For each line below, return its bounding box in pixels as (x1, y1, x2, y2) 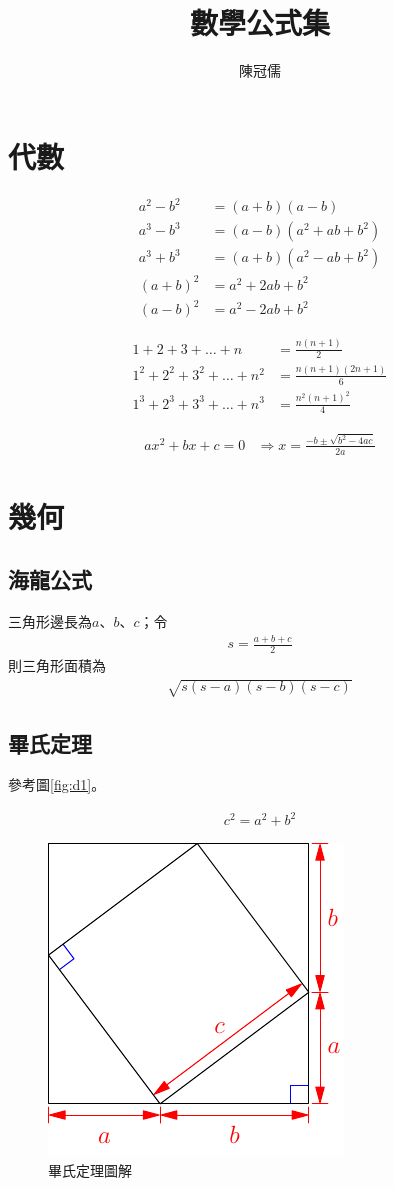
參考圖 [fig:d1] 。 (8, 774, 106, 795)
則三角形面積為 (8, 654, 106, 675)
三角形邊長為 (8, 611, 92, 632)
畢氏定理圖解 (48, 1160, 132, 1181)
